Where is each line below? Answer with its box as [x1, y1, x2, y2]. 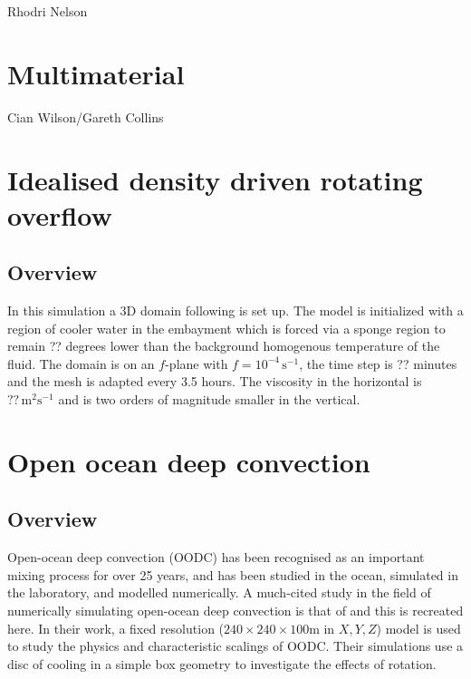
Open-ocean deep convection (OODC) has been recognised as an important [7, 548, 425, 567]
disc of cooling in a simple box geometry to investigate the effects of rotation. [7, 654, 437, 673]
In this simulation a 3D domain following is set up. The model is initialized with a [7, 301, 464, 320]
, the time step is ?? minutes [299, 354, 457, 373]
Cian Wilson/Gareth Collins [7, 107, 164, 126]
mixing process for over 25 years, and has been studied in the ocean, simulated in [7, 565, 458, 584]
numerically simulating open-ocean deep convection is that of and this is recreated [7, 601, 464, 619]
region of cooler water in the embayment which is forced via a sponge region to [7, 318, 446, 337]
